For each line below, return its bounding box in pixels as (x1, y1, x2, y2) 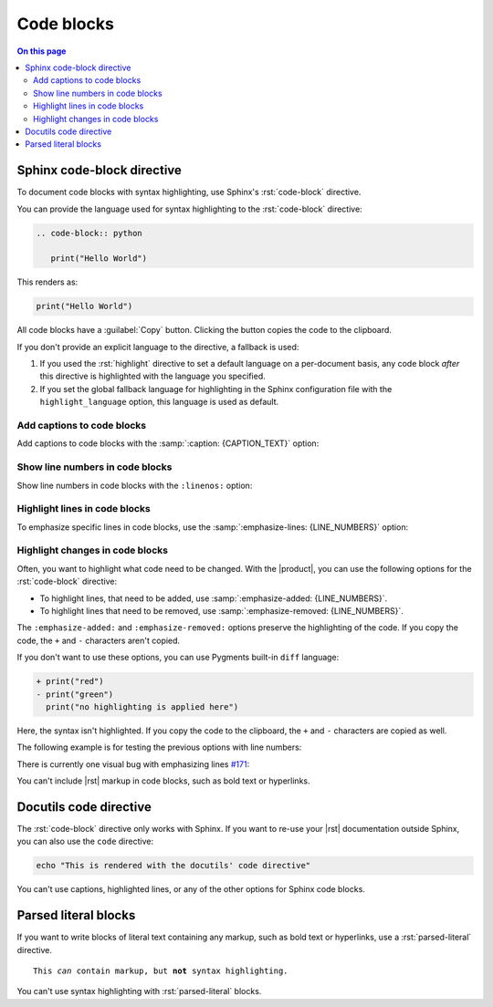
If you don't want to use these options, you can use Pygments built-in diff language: (16, 652, 340, 663)
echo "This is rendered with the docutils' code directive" (36, 860, 311, 871)
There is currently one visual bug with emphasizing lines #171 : (16, 758, 250, 770)
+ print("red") (36, 676, 104, 687)
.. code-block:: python (36, 228, 143, 238)
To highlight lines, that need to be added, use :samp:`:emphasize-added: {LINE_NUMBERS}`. (39, 593, 388, 604)
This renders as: (16, 276, 79, 287)
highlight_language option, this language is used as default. (39, 397, 279, 408)
